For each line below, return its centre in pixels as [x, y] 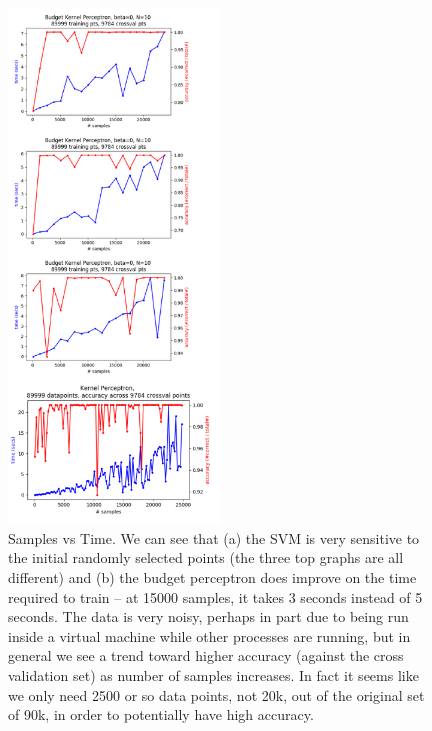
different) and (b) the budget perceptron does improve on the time [212, 577]
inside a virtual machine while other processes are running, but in [209, 635]
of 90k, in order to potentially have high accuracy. [161, 714]
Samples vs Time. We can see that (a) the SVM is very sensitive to [214, 537]
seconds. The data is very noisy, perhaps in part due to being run [208, 616]
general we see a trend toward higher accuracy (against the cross [206, 655]
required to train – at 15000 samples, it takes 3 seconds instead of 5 [215, 596]
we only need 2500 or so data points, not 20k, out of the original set [216, 694]
